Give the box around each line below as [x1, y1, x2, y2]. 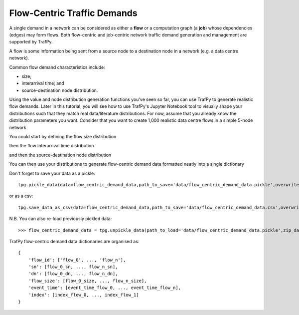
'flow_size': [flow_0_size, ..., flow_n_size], [28, 278, 147, 284]
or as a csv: [9, 193, 33, 199]
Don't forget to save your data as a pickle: [9, 170, 96, 176]
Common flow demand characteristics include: [9, 64, 105, 70]
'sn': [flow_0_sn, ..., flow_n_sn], [28, 264, 118, 270]
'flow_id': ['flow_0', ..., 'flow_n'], [28, 257, 126, 263]
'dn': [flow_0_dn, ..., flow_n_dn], [28, 271, 118, 277]
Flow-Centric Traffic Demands [9, 7, 138, 18]
